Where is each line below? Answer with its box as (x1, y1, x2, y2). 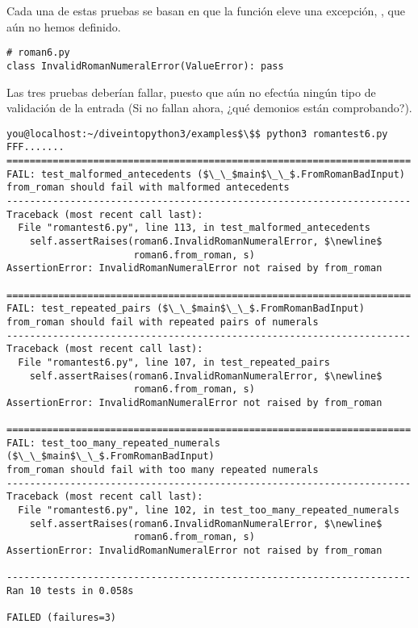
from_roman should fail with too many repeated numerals (6, 464, 319, 476)
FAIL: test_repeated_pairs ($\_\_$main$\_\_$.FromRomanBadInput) (6, 303, 365, 315)
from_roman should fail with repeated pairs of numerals (6, 316, 319, 328)
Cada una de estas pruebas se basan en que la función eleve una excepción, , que (6, 2, 405, 19)
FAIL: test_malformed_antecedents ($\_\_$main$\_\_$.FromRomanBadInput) (6, 168, 405, 180)
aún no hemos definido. (6, 18, 121, 35)
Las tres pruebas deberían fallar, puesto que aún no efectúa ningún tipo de (6, 83, 376, 100)
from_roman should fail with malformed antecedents (6, 182, 290, 194)
